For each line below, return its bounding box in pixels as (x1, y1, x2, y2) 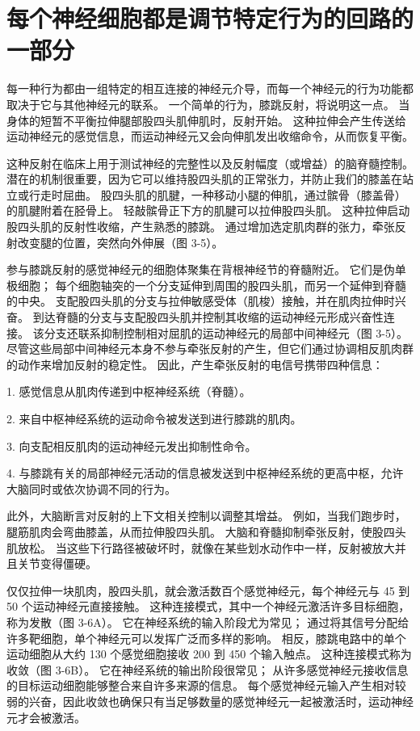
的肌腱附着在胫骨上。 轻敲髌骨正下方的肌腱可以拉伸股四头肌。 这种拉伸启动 (6, 202, 410, 219)
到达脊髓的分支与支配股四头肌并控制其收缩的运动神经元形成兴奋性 (32, 309, 384, 326)
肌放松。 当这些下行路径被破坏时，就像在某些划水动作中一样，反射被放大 (6, 539, 395, 556)
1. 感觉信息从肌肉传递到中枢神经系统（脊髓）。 (6, 383, 251, 400)
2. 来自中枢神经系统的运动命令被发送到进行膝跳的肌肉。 (6, 410, 302, 426)
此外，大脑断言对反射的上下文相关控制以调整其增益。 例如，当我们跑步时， (6, 507, 406, 524)
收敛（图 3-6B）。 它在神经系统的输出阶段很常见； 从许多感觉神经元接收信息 (6, 661, 409, 678)
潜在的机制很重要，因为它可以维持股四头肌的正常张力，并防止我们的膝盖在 (6, 170, 402, 187)
